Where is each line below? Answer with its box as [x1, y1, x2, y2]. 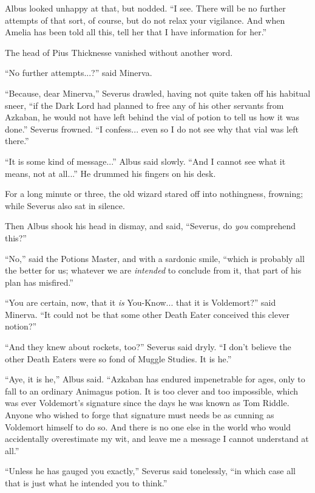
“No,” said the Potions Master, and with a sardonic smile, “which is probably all [5, 252, 305, 264]
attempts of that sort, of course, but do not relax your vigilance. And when [5, 13, 285, 26]
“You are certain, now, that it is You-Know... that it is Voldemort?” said [5, 296, 276, 309]
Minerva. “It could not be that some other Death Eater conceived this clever [5, 308, 290, 320]
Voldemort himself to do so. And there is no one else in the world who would [5, 420, 291, 433]
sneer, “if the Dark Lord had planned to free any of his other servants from [5, 98, 284, 111]
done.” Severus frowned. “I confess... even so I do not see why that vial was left [5, 122, 299, 135]
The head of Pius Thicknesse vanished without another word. [5, 46, 233, 58]
